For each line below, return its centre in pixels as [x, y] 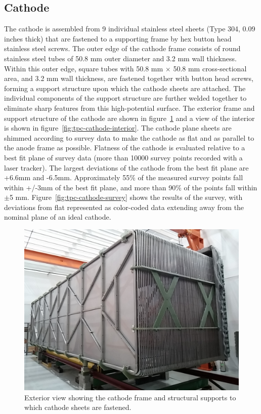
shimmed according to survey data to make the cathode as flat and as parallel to [129, 137]
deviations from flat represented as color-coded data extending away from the [124, 207]
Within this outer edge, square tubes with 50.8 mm [84, 68]
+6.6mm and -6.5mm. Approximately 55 [67, 177]
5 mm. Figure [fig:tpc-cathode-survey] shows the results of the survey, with [126, 197]
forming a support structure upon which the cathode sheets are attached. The [125, 88]
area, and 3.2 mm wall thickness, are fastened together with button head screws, [129, 78]
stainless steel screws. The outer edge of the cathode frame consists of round [122, 48]
